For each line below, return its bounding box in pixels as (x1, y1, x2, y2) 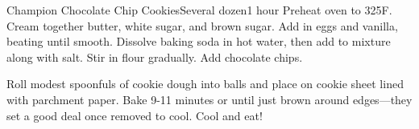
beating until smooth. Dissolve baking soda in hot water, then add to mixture (6, 33, 391, 50)
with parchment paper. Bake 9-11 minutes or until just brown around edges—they (6, 91, 413, 107)
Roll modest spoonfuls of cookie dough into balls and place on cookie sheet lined (6, 75, 404, 92)
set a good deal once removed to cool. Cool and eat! (6, 107, 263, 123)
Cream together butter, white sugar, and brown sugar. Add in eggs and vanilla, (6, 17, 398, 34)
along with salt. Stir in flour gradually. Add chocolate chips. (6, 48, 303, 65)
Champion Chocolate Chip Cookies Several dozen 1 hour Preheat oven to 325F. (6, 2, 392, 18)
